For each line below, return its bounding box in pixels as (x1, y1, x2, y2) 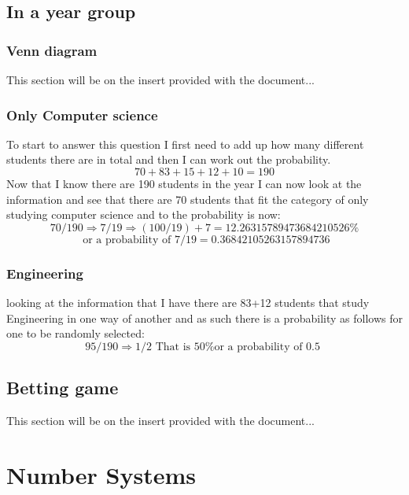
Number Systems (6, 458, 196, 490)
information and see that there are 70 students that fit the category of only (6, 190, 369, 207)
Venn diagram (6, 40, 98, 60)
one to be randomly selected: (6, 325, 145, 342)
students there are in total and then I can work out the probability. (6, 151, 331, 168)
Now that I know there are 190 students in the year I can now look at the (6, 175, 362, 191)
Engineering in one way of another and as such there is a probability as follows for (6, 309, 403, 326)
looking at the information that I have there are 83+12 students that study (6, 294, 370, 310)
